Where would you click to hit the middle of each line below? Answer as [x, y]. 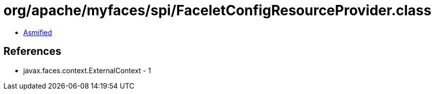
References [32, 51]
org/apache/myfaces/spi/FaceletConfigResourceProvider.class [217, 10]
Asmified [38, 32]
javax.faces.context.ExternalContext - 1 [87, 70]
